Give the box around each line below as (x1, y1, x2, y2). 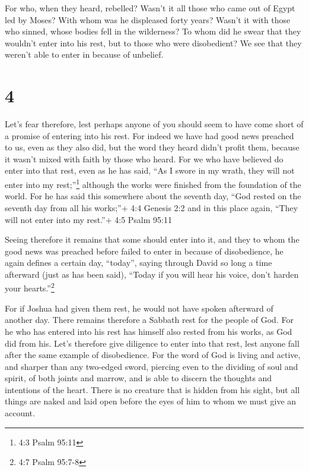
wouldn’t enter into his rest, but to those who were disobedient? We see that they (5, 36, 302, 49)
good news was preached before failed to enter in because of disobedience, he (5, 244, 283, 257)
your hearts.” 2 (5, 280, 55, 294)
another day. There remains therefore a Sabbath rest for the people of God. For (5, 313, 294, 326)
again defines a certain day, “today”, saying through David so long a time (5, 256, 272, 269)
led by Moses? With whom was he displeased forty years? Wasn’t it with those (5, 13, 291, 26)
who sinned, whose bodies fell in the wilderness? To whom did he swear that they (5, 25, 301, 37)
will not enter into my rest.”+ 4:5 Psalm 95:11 (5, 213, 172, 225)
